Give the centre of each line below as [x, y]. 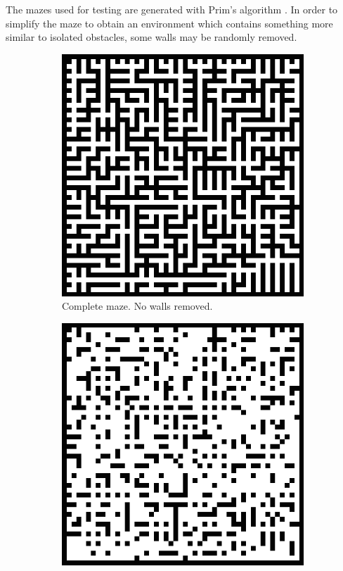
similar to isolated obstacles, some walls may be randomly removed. [151, 37]
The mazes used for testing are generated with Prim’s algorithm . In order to [172, 9]
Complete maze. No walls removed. [137, 306]
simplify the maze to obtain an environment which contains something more [169, 23]
